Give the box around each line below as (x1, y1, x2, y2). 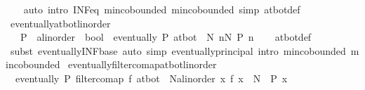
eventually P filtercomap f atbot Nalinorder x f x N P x (15, 70, 288, 85)
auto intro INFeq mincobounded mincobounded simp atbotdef (23, 2, 300, 16)
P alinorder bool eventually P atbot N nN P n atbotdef (20, 30, 312, 44)
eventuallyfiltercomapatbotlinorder (68, 57, 217, 72)
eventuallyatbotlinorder (10, 15, 111, 30)
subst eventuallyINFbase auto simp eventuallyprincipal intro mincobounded (10, 43, 346, 58)
